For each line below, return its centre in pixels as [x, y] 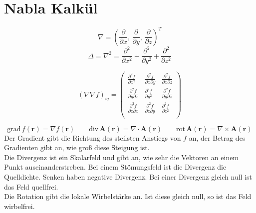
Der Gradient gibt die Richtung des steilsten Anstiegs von [93, 137]
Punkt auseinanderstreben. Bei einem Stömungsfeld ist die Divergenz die [115, 167]
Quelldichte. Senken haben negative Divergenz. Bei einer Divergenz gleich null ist [128, 176]
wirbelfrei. [19, 206]
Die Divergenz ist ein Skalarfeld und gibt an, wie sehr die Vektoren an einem [122, 157]
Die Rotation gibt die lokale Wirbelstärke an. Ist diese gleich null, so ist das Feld [128, 196]
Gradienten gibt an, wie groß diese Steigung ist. [77, 147]
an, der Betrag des [217, 137]
